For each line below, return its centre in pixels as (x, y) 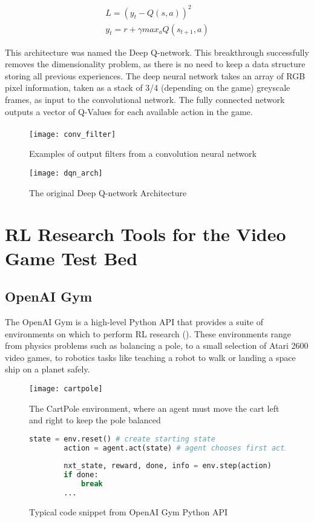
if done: (81, 475)
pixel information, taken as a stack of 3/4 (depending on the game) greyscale (148, 88)
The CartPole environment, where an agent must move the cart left (154, 408)
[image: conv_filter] (73, 134)
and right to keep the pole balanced (95, 420)
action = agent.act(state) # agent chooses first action (181, 448)
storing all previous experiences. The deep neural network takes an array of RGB (155, 75)
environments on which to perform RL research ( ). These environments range (148, 333)
